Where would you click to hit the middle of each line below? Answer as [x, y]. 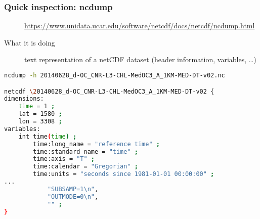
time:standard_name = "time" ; [85, 151]
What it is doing [30, 42]
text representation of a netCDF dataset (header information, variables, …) [140, 59]
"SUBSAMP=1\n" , [73, 189]
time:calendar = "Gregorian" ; [85, 167]
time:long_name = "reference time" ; [96, 144]
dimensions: [24, 99]
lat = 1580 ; [40, 114]
